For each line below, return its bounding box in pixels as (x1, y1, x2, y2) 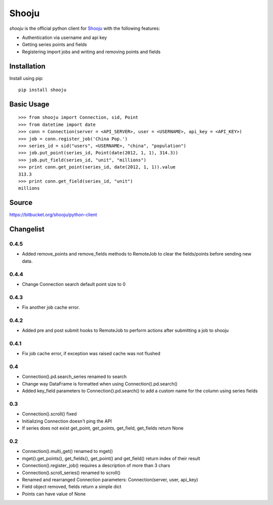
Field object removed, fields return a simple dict (22, 484, 121, 490)
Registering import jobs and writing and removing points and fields (22, 49, 161, 55)
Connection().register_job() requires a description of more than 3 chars (22, 462, 170, 469)
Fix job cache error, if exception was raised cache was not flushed (22, 351, 161, 357)
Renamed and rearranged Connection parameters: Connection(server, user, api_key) (22, 476, 198, 483)
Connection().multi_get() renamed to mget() (22, 448, 113, 454)
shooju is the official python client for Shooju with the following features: (9, 25, 160, 31)
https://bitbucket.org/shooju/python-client (9, 212, 97, 218)
